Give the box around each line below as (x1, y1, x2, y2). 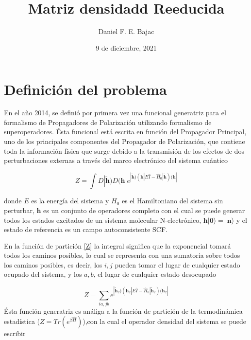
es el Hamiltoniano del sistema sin (121, 196, 223, 206)
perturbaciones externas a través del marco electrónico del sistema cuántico (4, 155, 228, 165)
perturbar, (4, 205, 34, 215)
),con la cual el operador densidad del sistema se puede (83, 316, 247, 326)
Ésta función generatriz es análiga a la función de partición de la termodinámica (4, 305, 243, 316)
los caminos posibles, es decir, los (4, 259, 102, 269)
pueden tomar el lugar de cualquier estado (115, 259, 240, 269)
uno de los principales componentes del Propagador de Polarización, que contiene (4, 136, 245, 146)
